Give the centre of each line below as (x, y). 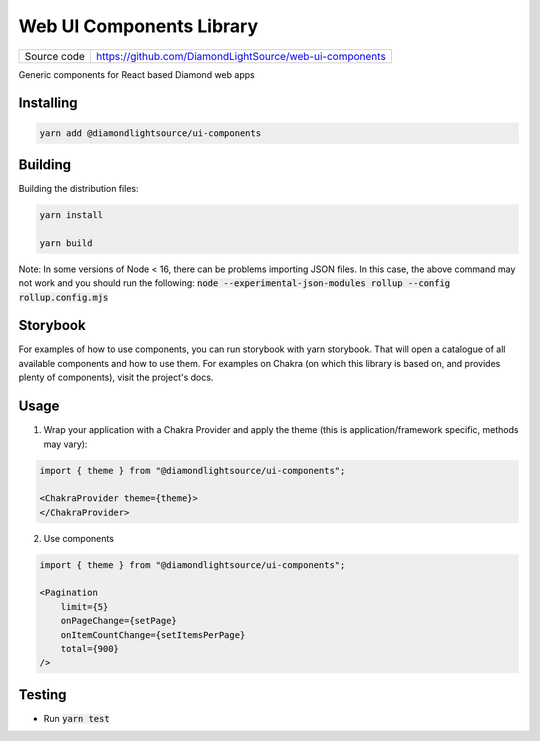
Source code (54, 56)
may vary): (65, 444)
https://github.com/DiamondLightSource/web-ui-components (241, 56)
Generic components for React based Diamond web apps (136, 74)
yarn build (66, 243)
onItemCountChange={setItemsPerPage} (153, 634)
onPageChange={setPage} (118, 621)
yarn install (71, 215)
